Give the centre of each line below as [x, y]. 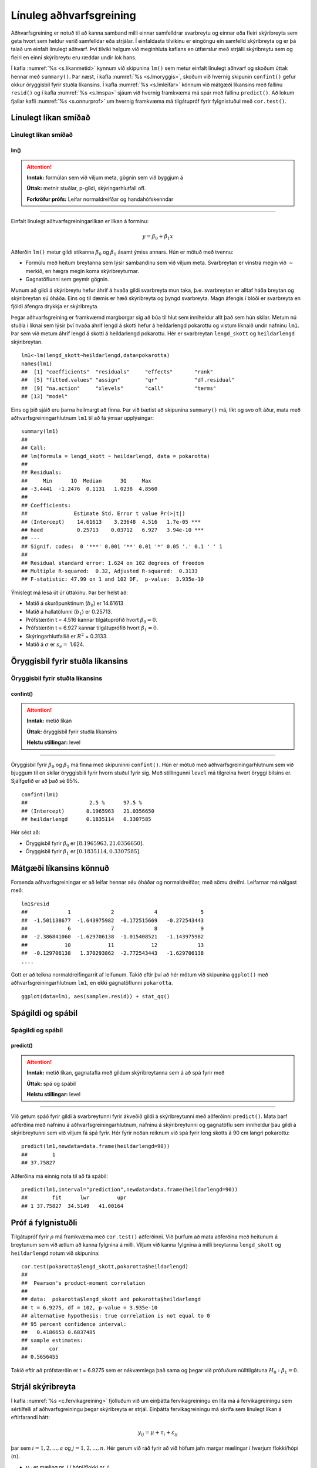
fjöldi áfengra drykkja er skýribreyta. [55, 307]
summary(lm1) [40, 431]
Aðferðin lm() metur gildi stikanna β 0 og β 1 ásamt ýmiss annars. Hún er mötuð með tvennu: [122, 252]
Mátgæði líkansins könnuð [60, 868]
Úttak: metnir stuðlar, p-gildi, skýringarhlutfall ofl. [86, 188]
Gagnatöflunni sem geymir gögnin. [68, 280]
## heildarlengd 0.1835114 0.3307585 [87, 819]
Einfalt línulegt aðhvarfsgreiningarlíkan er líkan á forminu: [80, 221]
